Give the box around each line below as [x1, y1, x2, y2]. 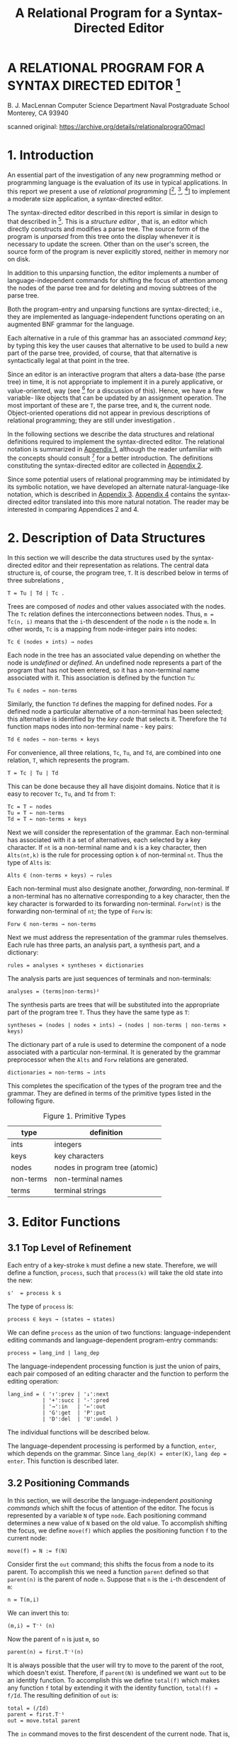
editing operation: [7, 1377, 59, 1385]
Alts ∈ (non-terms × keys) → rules [7, 872, 113, 879]
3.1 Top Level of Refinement [7, 1242, 132, 1254]
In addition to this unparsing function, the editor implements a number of [7, 268, 220, 277]
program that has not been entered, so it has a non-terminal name [7, 666, 200, 674]
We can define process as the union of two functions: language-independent [7, 1328, 231, 1337]
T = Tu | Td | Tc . [7, 590, 65, 597]
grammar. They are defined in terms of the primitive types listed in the [7, 1089, 211, 1097]
